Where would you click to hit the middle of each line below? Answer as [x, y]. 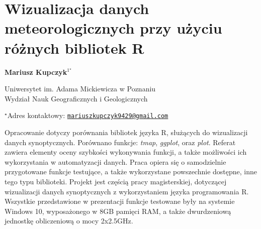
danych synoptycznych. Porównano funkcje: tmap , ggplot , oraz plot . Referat [120, 142]
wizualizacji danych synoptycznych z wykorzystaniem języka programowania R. [127, 191]
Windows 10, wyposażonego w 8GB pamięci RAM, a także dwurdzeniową [118, 211]
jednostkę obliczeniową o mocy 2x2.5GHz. [69, 221]
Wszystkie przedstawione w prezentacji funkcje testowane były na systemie [120, 201]
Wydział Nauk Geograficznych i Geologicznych [76, 98]
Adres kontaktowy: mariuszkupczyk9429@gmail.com [88, 115]
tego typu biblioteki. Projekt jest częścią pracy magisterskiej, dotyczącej [116, 181]
